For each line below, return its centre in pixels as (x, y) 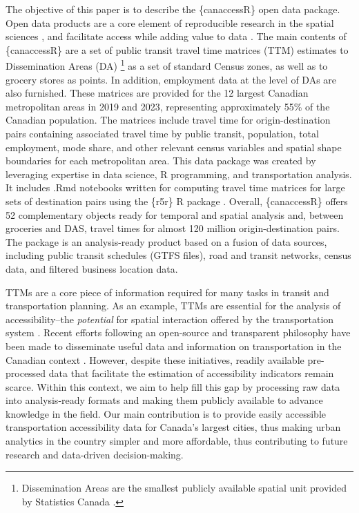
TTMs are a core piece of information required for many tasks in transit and (167, 292)
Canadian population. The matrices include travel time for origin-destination (168, 120)
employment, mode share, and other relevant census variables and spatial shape (174, 147)
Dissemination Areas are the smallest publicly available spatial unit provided (184, 488)
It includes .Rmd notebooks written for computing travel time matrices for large (175, 187)
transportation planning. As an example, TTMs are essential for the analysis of (173, 306)
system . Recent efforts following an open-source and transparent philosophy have (178, 332)
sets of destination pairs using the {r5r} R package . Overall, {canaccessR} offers (177, 201)
